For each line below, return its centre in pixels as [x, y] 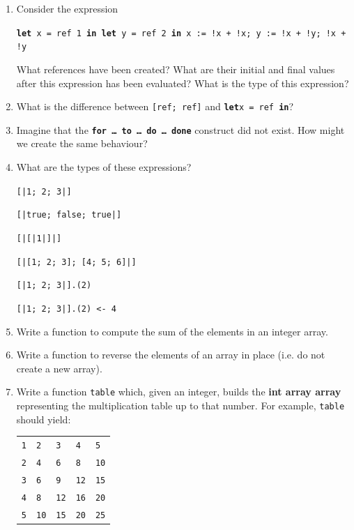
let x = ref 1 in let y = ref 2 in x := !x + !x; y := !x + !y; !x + [181, 33]
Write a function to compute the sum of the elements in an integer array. [172, 331]
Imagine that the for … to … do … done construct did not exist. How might [180, 129]
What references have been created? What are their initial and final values [176, 69]
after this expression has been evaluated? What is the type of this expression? [183, 83]
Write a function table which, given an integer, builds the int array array [179, 392]
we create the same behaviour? [82, 143]
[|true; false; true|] [69, 215]
